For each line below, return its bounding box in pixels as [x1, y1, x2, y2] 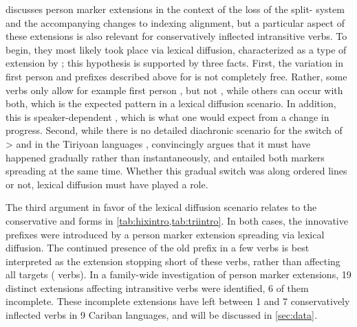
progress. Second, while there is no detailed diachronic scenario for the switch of [6, 123, 343, 137]
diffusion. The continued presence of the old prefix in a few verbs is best [6, 240, 310, 255]
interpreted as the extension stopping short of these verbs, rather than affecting [6, 253, 340, 268]
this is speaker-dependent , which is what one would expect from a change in [6, 109, 329, 124]
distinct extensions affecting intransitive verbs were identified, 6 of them [6, 280, 309, 295]
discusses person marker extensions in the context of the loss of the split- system [6, 2, 345, 16]
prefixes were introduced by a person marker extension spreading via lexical [6, 227, 325, 241]
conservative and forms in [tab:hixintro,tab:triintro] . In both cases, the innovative [6, 213, 348, 227]
